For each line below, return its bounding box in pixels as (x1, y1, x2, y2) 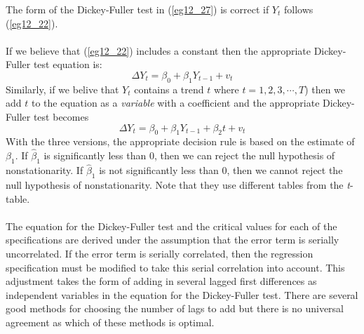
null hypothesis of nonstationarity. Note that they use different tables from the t (6, 177, 350, 192)
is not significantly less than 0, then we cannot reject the (99, 163, 343, 178)
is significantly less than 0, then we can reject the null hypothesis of (43, 148, 335, 163)
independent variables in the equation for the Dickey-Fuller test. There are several (6, 287, 358, 302)
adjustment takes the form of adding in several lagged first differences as (6, 274, 317, 288)
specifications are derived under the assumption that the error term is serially (6, 232, 339, 247)
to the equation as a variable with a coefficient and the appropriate (31, 95, 320, 110)
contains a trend (134, 81, 204, 96)
